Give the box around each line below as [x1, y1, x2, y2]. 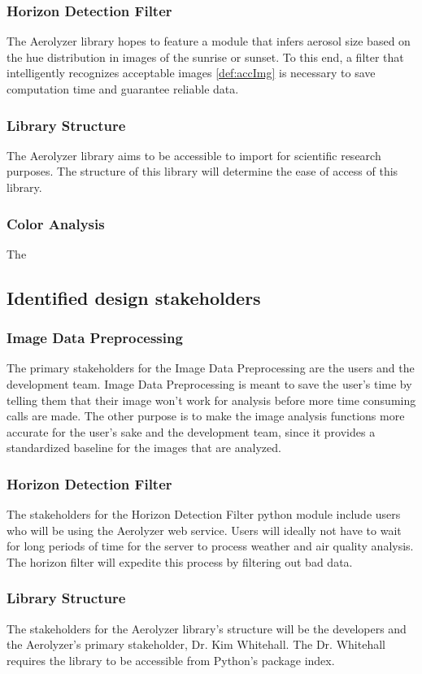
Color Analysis [7, 213, 105, 233]
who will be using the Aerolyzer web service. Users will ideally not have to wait [7, 521, 402, 538]
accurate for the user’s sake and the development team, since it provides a [7, 423, 376, 440]
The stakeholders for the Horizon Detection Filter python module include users [7, 506, 401, 523]
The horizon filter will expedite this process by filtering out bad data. [7, 553, 353, 570]
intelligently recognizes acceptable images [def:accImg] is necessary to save [7, 64, 376, 81]
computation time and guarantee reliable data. [7, 80, 239, 97]
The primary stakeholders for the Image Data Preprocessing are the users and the [7, 359, 415, 376]
